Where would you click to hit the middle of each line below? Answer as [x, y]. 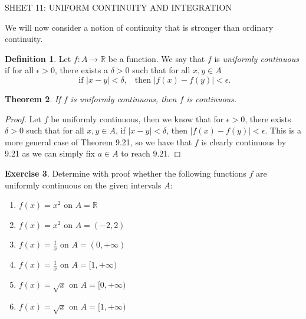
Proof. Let [23, 118]
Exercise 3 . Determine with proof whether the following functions [126, 173]
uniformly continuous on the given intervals [83, 185]
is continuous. [212, 98]
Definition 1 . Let [38, 58]
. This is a [283, 130]
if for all [19, 70]
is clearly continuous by [244, 141]
